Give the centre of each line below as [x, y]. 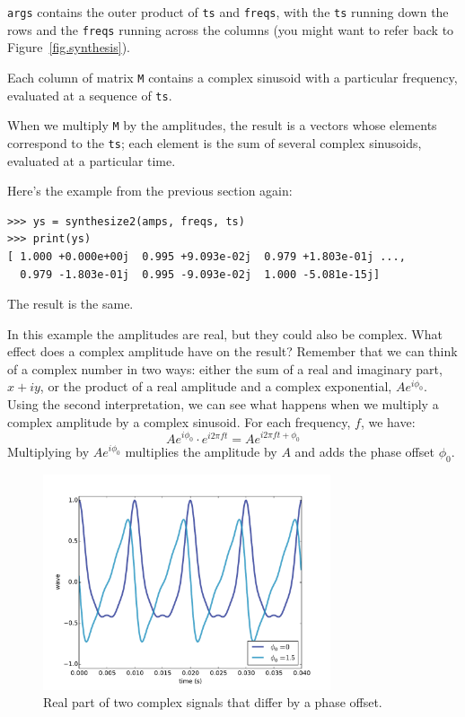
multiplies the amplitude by [201, 451]
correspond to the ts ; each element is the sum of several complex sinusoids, [215, 142]
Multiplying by [48, 451]
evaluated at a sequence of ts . [90, 95]
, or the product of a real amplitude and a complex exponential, [216, 386]
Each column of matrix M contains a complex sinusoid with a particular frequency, [232, 77]
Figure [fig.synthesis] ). [69, 47]
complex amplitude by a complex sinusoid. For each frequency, [179, 421]
